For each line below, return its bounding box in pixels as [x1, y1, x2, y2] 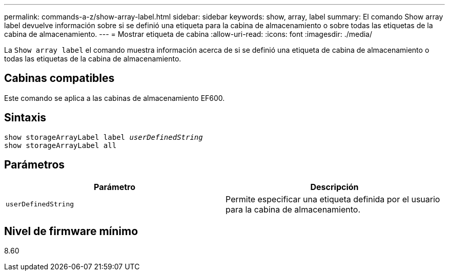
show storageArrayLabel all [4, 141, 117, 150]
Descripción [310, 181, 359, 192]
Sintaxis [4, 111, 47, 124]
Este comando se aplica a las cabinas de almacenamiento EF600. [4, 93, 225, 102]
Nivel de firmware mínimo [4, 224, 138, 238]
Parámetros [4, 158, 65, 172]
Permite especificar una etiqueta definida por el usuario [226, 194, 440, 204]
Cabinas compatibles [4, 72, 115, 85]
